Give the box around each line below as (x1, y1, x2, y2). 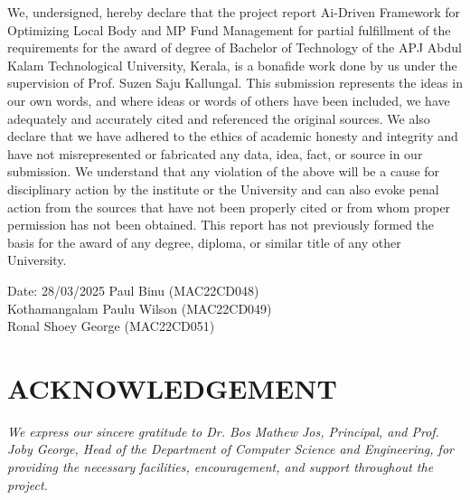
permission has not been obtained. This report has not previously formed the (7, 215, 435, 234)
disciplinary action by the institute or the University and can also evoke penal (7, 179, 439, 198)
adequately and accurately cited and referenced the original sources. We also (7, 108, 430, 127)
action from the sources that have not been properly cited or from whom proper (7, 197, 451, 216)
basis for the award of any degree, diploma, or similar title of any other (7, 232, 401, 251)
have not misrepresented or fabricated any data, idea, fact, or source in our (7, 144, 423, 163)
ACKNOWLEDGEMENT (7, 369, 337, 406)
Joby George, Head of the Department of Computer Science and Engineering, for (7, 439, 454, 458)
